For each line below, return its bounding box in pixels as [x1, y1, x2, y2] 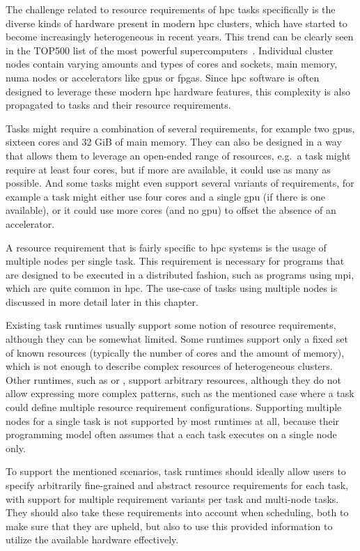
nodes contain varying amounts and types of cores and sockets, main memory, [6, 56, 338, 71]
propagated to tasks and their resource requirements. [6, 98, 231, 112]
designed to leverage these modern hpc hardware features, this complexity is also [6, 84, 350, 98]
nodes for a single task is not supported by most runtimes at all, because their [6, 413, 340, 428]
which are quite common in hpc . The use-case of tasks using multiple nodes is [6, 281, 338, 295]
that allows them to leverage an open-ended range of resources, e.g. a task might [6, 148, 351, 162]
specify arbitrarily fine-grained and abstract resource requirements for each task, [6, 478, 348, 492]
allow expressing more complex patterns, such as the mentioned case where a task [6, 386, 354, 401]
